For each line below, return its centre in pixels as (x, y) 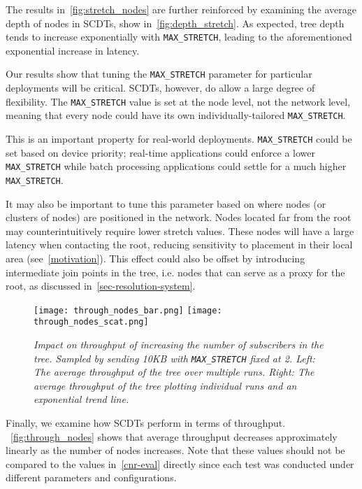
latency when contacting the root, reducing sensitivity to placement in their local (179, 244)
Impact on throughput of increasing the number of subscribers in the (179, 345)
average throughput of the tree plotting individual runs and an (165, 385)
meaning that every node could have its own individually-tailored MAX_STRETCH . (176, 115)
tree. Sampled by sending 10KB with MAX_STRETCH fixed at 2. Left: (174, 358)
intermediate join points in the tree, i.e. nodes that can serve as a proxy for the (175, 272)
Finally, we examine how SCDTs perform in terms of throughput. (146, 423)
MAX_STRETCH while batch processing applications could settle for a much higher (176, 166)
